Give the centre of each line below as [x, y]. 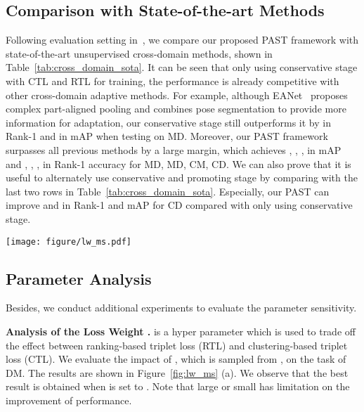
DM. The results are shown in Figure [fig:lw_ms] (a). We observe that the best [177, 372]
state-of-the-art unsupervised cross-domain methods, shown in [139, 53]
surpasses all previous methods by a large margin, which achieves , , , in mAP [174, 149]
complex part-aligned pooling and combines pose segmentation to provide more [176, 109]
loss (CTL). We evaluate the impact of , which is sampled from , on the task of [176, 359]
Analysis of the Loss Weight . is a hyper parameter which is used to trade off [181, 331]
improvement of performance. [69, 400]
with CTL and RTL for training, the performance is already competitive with [173, 81]
